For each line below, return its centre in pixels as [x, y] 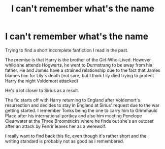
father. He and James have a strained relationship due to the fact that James [83, 70]
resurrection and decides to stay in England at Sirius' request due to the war [82, 105]
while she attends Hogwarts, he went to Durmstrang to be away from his [79, 65]
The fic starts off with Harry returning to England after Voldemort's [73, 100]
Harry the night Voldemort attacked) [42, 81]
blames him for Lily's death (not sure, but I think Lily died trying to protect [80, 75]
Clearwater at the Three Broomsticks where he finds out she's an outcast [79, 121]
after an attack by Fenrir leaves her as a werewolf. [56, 126]
